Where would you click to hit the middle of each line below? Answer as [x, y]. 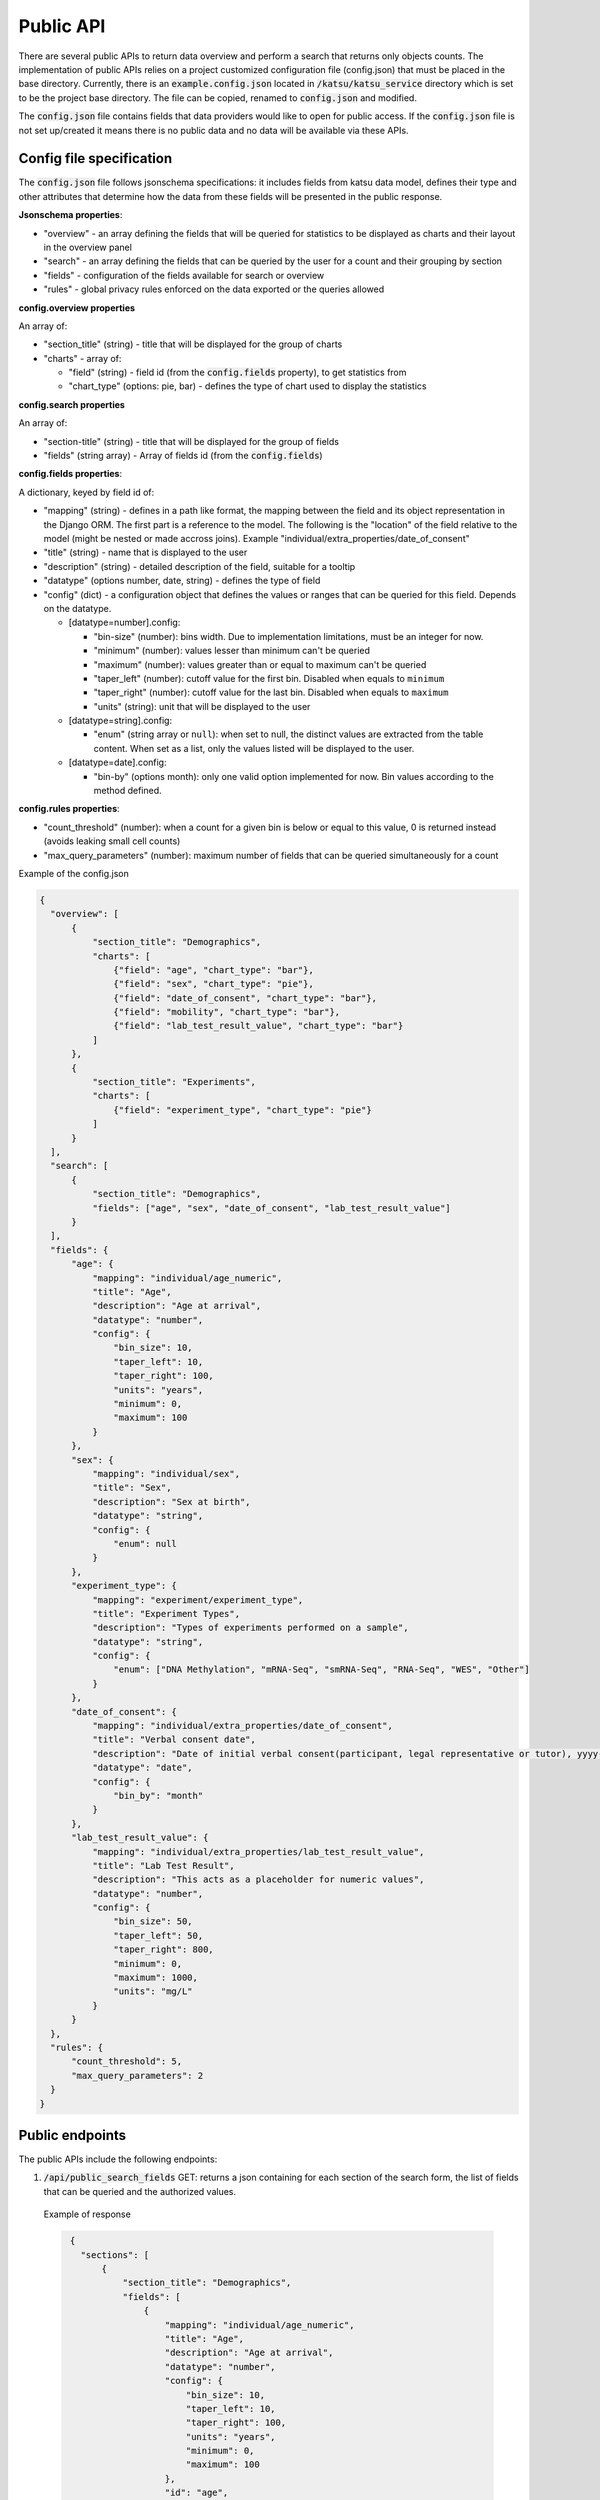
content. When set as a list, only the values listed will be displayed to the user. [254, 748]
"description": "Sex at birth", [171, 1501]
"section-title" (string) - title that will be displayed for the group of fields [191, 441]
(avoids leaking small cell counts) [112, 841]
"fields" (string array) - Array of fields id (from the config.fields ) [183, 456]
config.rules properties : [69, 809]
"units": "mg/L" [153, 1991]
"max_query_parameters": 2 [137, 2075]
